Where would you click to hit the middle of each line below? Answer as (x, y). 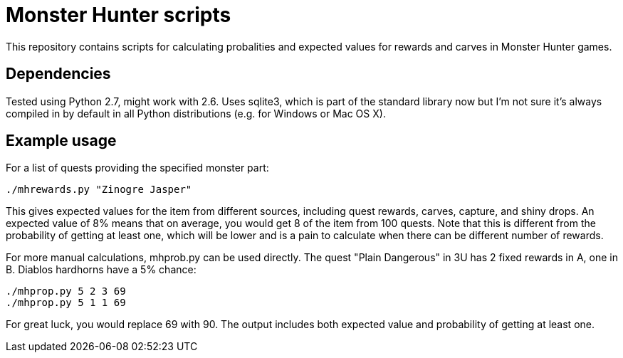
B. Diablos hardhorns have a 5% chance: (101, 270)
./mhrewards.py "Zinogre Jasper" (99, 190)
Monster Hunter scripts (119, 15)
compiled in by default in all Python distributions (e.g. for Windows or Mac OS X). (196, 113)
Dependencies (58, 74)
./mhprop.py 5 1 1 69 (66, 303)
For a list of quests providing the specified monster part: (137, 168)
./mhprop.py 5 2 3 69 (66, 291)
